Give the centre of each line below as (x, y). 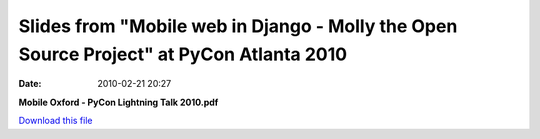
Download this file (55, 121)
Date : (30, 84)
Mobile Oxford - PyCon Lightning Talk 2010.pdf (118, 102)
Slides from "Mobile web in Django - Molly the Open (238, 26)
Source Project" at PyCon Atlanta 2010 (183, 54)
